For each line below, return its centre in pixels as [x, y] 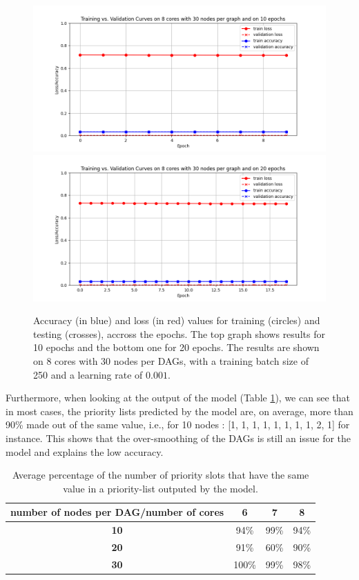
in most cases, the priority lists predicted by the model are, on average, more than [179, 411]
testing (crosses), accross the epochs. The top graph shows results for [179, 333]
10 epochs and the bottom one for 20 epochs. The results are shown [176, 347]
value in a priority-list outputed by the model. [161, 488]
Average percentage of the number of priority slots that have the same [161, 475]
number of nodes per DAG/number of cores [117, 512]
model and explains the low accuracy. [85, 451]
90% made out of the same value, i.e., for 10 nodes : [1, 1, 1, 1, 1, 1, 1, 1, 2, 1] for [178, 424]
